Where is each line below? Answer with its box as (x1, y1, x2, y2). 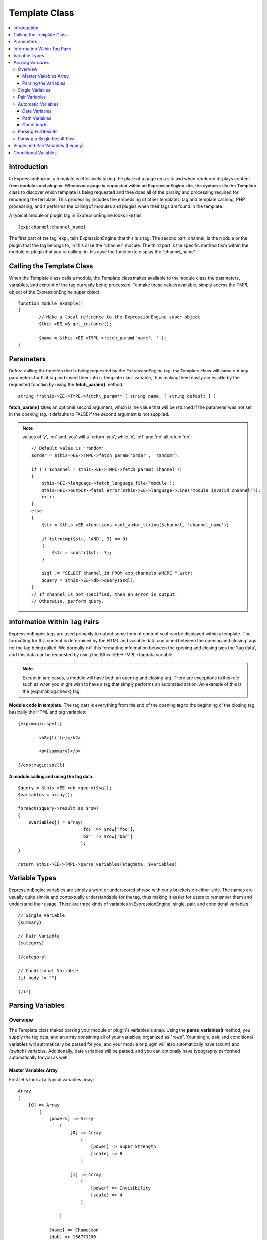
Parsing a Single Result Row (18, 135, 75, 141)
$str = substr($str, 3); (52, 550, 112, 556)
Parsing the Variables (22, 80, 66, 86)
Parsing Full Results (18, 129, 58, 135)
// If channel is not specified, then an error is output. (31, 591, 178, 597)
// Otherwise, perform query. (31, 598, 105, 604)
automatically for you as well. (9, 1054, 69, 1061)
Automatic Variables (18, 101, 59, 107)
